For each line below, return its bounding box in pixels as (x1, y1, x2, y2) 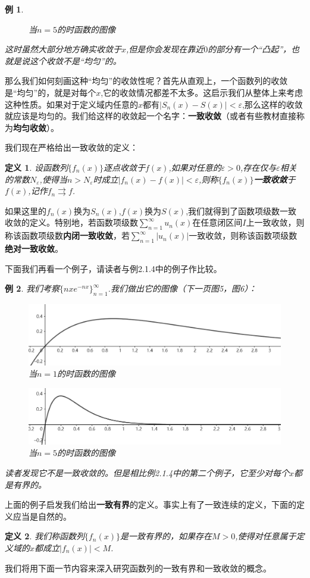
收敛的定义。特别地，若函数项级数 (5, 216, 138, 229)
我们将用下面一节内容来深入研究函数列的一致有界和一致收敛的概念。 (5, 561, 271, 574)
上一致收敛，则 (246, 216, 305, 229)
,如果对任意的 (168, 161, 221, 173)
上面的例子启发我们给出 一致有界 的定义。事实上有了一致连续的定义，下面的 (5, 498, 296, 511)
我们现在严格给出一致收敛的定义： (5, 141, 138, 154)
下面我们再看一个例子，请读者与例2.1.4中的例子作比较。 (5, 262, 222, 274)
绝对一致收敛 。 (5, 242, 63, 254)
